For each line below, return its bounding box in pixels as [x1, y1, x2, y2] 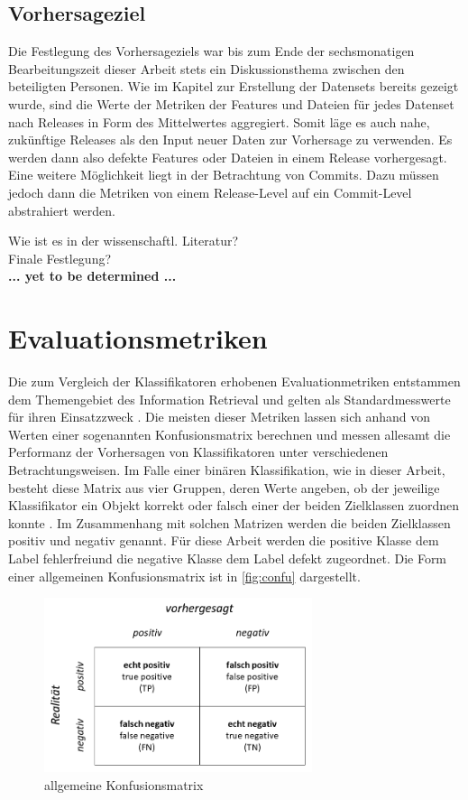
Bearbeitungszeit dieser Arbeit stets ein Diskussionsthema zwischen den [8, 59, 405, 78]
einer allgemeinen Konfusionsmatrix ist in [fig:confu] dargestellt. [8, 566, 361, 585]
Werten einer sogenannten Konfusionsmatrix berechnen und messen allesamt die [8, 424, 451, 443]
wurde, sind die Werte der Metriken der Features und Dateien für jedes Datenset [8, 94, 454, 113]
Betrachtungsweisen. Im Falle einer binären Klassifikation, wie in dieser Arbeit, [8, 460, 445, 479]
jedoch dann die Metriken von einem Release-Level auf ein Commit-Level [8, 182, 412, 201]
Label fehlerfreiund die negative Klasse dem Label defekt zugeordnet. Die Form [8, 548, 447, 567]
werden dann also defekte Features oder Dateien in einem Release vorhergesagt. [8, 147, 447, 166]
